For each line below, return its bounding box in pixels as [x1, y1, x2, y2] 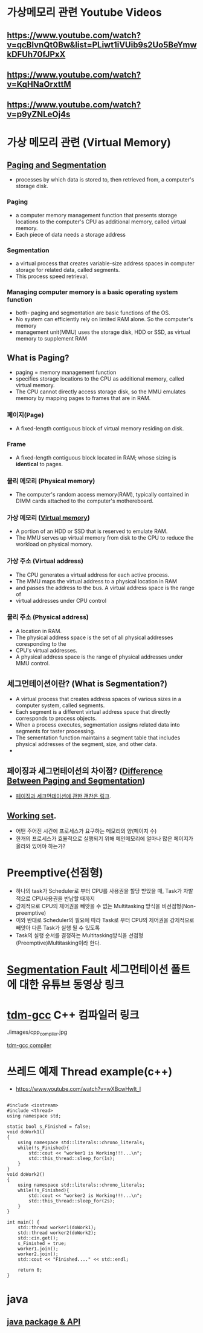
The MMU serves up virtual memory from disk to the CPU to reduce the [15, 534, 194, 541]
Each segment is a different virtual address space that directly [15, 708, 170, 715]
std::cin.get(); [18, 1235, 59, 1241]
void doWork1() [7, 1129, 45, 1135]
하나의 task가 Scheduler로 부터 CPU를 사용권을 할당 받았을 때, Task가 [15, 887, 182, 895]
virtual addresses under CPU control [15, 597, 107, 604]
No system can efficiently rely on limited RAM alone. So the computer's [15, 316, 193, 323]
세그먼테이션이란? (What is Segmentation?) [7, 679, 168, 689]
